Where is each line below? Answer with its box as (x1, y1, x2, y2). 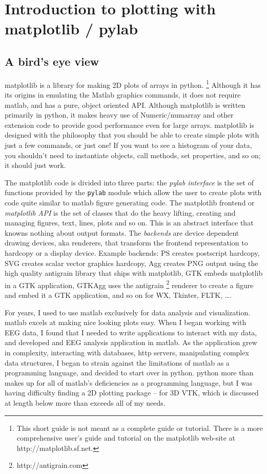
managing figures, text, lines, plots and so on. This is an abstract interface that (5, 217, 254, 228)
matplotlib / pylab (5, 18, 138, 39)
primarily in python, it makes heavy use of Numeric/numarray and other (5, 109, 234, 120)
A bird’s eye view (5, 53, 99, 69)
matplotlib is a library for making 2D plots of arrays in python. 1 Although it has (5, 78, 261, 90)
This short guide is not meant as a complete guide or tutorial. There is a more (16, 422, 263, 433)
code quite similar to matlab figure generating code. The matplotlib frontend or (5, 197, 255, 208)
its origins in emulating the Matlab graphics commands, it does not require (5, 89, 241, 100)
